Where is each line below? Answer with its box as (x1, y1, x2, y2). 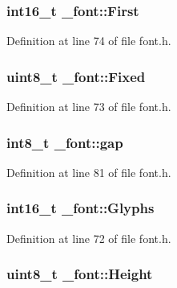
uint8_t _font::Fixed (6, 66, 146, 86)
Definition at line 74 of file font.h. (6, 32, 171, 49)
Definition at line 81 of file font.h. (6, 163, 171, 180)
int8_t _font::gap (6, 132, 123, 152)
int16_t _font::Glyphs (6, 198, 155, 218)
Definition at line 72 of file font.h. (6, 229, 171, 246)
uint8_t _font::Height (6, 264, 153, 284)
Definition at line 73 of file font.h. (6, 98, 171, 115)
